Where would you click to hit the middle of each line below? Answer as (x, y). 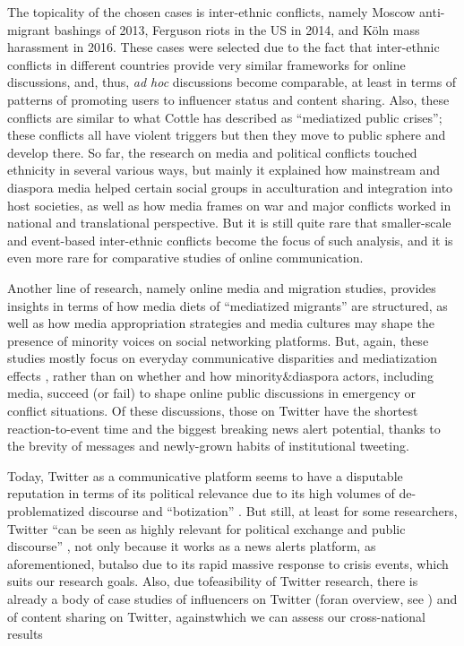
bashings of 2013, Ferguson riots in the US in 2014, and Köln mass (237, 29)
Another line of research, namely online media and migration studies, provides (222, 287)
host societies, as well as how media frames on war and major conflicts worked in (229, 205)
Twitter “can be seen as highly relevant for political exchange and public (206, 528)
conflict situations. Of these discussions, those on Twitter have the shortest (213, 411)
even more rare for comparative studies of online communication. (185, 258)
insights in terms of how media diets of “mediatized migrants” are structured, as (228, 305)
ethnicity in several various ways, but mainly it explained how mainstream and (224, 170)
